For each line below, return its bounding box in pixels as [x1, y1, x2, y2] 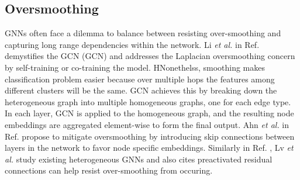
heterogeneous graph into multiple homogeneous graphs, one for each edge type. [5, 95, 291, 108]
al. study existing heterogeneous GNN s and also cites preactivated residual [5, 153, 273, 165]
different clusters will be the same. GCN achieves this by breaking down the [5, 84, 277, 96]
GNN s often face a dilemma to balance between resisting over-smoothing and [5, 27, 281, 39]
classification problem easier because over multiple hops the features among [5, 72, 275, 85]
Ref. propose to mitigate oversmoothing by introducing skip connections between [5, 130, 295, 142]
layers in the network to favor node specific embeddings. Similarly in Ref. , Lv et [5, 141, 294, 154]
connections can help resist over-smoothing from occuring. [5, 164, 213, 176]
